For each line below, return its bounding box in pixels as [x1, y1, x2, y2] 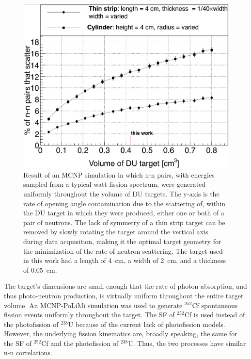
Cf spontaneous [192, 300, 238, 310]
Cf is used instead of [184, 310, 245, 320]
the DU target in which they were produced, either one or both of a [23, 208, 224, 218]
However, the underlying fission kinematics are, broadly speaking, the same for [4, 328, 237, 339]
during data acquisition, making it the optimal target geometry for [23, 236, 221, 246]
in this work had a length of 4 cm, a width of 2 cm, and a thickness [23, 255, 226, 265]
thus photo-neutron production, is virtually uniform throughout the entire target [4, 290, 244, 300]
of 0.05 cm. [23, 264, 57, 275]
